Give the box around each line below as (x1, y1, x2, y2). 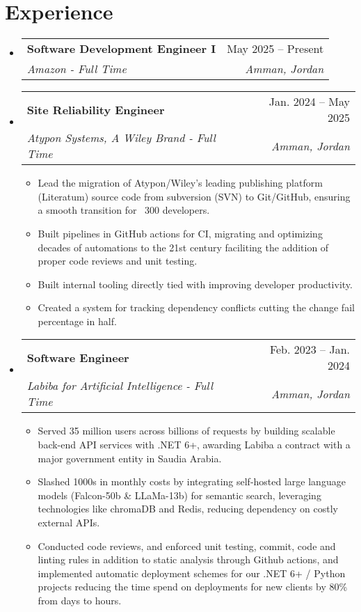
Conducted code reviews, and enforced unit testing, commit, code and (38, 538, 336, 553)
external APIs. (38, 515, 100, 530)
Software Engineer (26, 349, 129, 366)
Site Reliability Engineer (26, 101, 165, 118)
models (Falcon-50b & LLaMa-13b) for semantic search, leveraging (38, 487, 321, 502)
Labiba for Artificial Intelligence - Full (26, 377, 213, 394)
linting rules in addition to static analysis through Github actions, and (38, 552, 339, 567)
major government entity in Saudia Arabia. (38, 450, 222, 465)
